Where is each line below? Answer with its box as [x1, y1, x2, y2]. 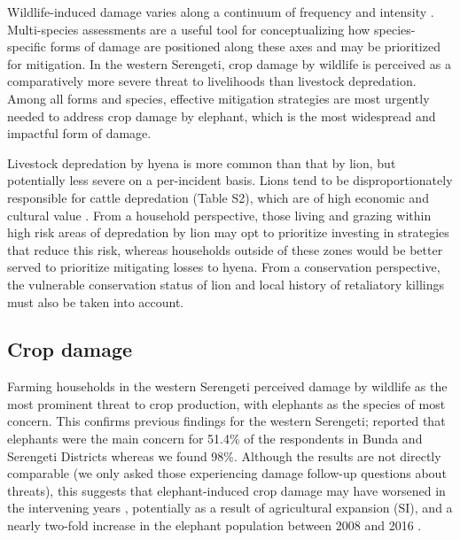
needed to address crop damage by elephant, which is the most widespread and [7, 106, 436, 125]
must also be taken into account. [7, 292, 184, 311]
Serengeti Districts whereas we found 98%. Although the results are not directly [7, 446, 441, 465]
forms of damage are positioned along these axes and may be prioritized [50, 37, 441, 56]
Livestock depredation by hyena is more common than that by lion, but [7, 153, 396, 172]
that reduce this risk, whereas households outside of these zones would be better [7, 240, 443, 258]
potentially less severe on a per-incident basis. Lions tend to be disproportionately [7, 171, 453, 189]
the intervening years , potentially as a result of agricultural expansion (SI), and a [7, 498, 453, 517]
